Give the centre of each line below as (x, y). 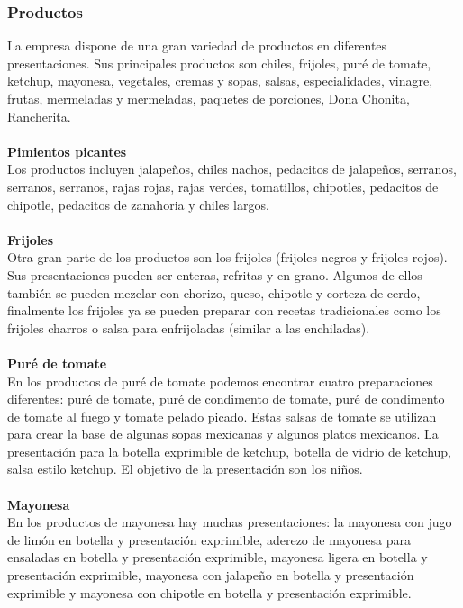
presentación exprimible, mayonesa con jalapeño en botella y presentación (211, 575)
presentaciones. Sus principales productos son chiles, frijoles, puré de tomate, (219, 63)
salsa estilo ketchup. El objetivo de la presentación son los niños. (185, 469)
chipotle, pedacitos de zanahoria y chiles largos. (138, 204)
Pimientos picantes (67, 151)
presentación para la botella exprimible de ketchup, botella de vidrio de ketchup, (229, 451)
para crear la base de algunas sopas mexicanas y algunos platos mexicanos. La (223, 434)
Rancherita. (39, 116)
